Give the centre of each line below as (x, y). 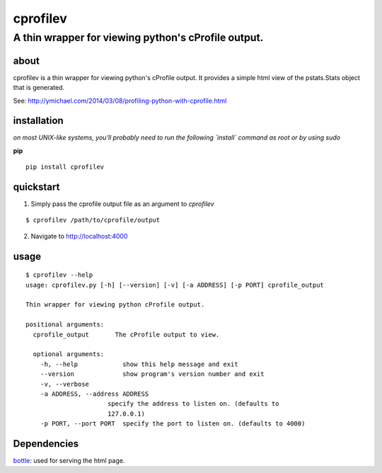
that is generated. (39, 88)
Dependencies (46, 444)
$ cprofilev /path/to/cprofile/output (93, 220)
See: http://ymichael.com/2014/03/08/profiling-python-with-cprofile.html (120, 101)
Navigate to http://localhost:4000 (79, 236)
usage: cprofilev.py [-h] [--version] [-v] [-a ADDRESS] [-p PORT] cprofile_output (175, 285)
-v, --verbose (65, 384)
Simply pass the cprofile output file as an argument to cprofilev (123, 204)
